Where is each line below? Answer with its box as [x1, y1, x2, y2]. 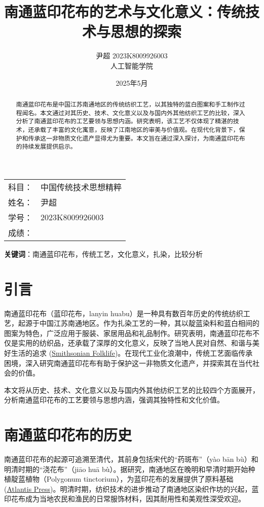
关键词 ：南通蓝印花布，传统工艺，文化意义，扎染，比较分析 [4, 248, 203, 259]
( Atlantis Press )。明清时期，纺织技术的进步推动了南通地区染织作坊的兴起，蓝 [4, 483, 259, 494]
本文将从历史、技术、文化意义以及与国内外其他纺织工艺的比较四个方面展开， [4, 384, 259, 395]
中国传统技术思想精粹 [41, 181, 122, 193]
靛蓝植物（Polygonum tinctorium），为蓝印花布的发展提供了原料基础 [11, 474, 234, 484]
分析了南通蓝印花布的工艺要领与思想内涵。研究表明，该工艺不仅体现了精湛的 [16, 117, 233, 125]
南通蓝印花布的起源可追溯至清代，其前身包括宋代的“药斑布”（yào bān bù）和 [4, 454, 258, 464]
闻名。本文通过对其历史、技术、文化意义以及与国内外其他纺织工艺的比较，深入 [22, 108, 245, 117]
